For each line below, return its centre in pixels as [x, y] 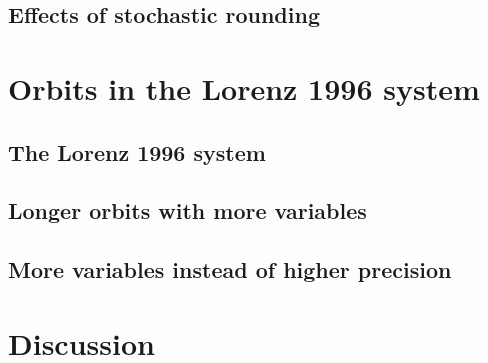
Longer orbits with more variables [187, 210]
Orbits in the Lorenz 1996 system [244, 87]
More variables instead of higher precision [230, 269]
